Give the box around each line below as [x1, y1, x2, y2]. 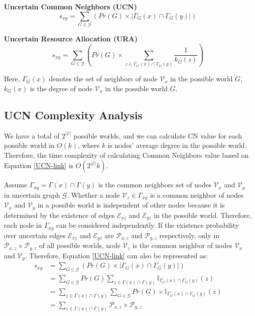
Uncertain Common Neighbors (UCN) [4, 1, 137, 11]
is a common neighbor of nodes [150, 189, 244, 200]
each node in [4, 220, 42, 230]
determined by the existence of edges [4, 210, 115, 220]
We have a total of [4, 130, 60, 140]
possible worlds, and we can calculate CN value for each [73, 130, 242, 140]
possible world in [4, 140, 55, 150]
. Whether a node [66, 189, 120, 200]
